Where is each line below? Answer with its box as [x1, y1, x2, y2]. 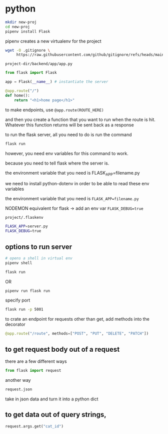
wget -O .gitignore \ [5, 48, 50, 53]
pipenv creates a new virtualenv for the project [5, 38, 101, 44]
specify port [5, 297, 30, 304]
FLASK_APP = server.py [5, 224, 48, 229]
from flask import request [5, 368, 61, 373]
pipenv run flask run [5, 288, 50, 294]
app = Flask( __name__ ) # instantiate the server [5, 79, 108, 84]
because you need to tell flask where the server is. [5, 160, 109, 166]
